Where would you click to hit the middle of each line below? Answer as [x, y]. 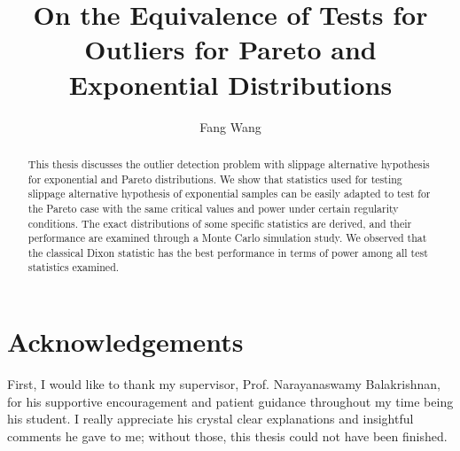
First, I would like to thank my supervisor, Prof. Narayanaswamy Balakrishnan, [224, 384]
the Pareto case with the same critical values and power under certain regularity [213, 208]
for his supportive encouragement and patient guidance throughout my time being [230, 401]
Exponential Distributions [230, 84]
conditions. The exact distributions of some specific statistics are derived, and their [220, 223]
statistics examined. [74, 267]
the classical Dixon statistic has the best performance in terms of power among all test [228, 252]
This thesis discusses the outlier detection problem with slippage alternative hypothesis [229, 163]
